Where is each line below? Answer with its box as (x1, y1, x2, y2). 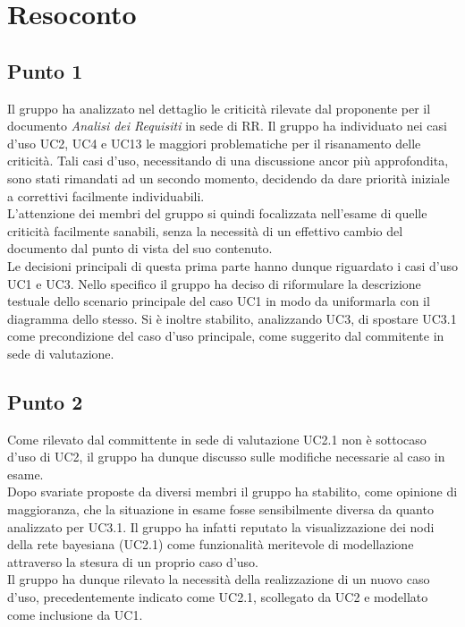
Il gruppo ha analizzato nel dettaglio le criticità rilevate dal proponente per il (7, 98, 431, 117)
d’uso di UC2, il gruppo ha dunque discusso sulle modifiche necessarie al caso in (7, 447, 445, 466)
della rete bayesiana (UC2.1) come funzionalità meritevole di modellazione (7, 535, 414, 554)
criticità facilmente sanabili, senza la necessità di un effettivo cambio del (7, 221, 403, 240)
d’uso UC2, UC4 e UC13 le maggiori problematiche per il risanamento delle (7, 133, 421, 152)
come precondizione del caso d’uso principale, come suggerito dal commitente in (7, 326, 444, 345)
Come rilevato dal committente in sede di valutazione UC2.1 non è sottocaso (7, 429, 427, 448)
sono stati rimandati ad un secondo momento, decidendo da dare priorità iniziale (7, 168, 450, 187)
